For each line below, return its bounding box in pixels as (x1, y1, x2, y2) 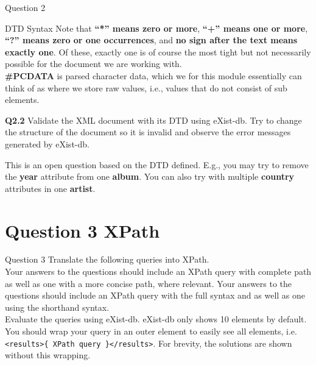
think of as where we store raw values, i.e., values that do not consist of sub (5, 81, 287, 94)
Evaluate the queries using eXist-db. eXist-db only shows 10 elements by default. (5, 313, 307, 325)
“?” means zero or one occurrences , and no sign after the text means (5, 34, 298, 46)
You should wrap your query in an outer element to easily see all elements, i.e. (5, 325, 297, 337)
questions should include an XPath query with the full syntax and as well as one (5, 289, 306, 302)
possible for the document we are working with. (5, 57, 182, 70)
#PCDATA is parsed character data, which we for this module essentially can (5, 69, 302, 82)
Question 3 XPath (5, 218, 160, 243)
